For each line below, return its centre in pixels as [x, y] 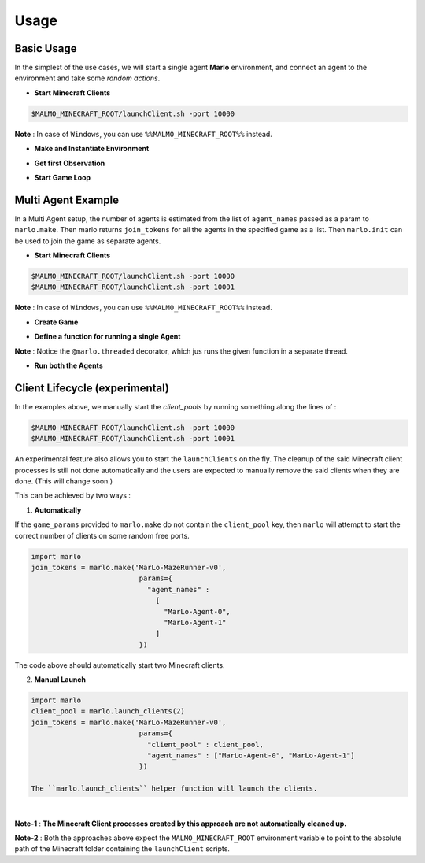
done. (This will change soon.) [64, 481]
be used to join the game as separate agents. [88, 241]
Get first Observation [70, 163]
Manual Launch [60, 680]
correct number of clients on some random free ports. [102, 535]
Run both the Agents [68, 365]
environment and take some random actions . [87, 78]
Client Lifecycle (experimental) [92, 388]
